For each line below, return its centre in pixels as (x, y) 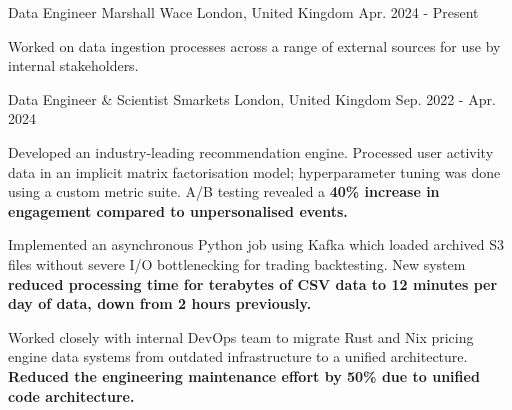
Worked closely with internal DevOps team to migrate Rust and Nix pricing (241, 336)
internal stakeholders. (73, 65)
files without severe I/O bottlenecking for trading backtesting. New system (237, 263)
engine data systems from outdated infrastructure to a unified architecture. (238, 356)
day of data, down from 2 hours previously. (160, 303)
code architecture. (71, 395)
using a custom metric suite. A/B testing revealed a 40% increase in (224, 191)
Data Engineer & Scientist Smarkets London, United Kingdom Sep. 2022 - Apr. (252, 98)
